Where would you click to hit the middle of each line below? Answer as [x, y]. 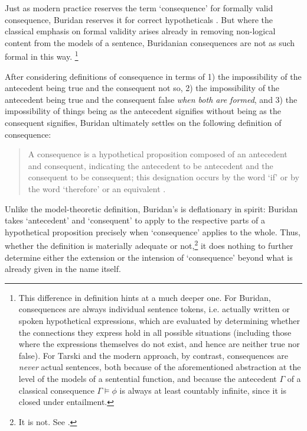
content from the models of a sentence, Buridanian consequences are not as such [150, 42]
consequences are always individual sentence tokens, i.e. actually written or [154, 309]
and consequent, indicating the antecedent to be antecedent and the [151, 165]
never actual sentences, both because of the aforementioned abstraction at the [160, 367]
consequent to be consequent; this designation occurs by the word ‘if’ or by [164, 177]
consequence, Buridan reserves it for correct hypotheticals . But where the [139, 19]
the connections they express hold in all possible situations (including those [155, 332]
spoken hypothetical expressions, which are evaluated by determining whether [159, 320]
